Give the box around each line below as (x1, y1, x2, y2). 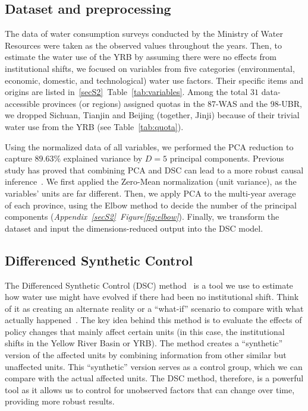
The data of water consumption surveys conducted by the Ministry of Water (5, 27, 283, 40)
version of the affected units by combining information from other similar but (5, 349, 287, 361)
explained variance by (63, 152, 143, 165)
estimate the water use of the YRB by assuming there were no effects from (5, 50, 276, 63)
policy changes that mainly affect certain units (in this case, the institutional (5, 325, 285, 337)
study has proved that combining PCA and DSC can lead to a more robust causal (5, 163, 304, 176)
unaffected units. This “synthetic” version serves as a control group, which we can (5, 360, 303, 372)
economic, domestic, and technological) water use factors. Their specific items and (5, 74, 304, 86)
